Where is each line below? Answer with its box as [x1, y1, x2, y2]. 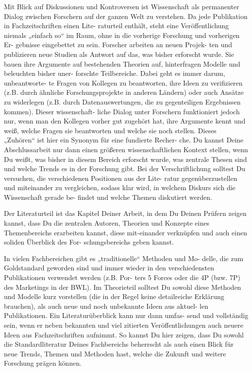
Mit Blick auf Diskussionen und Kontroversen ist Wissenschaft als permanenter [4, 1, 239, 11]
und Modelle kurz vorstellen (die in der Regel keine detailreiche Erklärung [4, 291, 224, 301]
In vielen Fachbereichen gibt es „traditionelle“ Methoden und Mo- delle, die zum [4, 253, 244, 263]
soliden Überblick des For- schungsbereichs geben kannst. [4, 237, 174, 247]
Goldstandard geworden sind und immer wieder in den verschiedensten [4, 263, 215, 273]
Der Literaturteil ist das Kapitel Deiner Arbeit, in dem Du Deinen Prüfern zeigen [4, 208, 247, 218]
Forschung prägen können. [4, 358, 82, 368]
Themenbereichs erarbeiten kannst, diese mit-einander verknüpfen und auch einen [4, 227, 247, 237]
